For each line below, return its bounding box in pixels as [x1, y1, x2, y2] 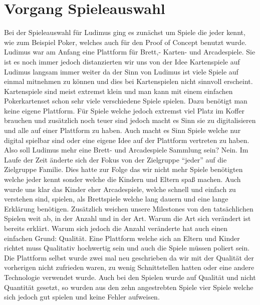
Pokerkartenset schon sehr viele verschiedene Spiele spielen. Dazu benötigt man [4, 95, 247, 106]
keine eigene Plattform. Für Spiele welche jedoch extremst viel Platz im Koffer [4, 105, 244, 115]
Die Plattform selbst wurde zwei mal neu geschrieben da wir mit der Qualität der [4, 252, 254, 262]
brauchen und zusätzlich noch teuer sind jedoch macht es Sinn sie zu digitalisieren [4, 115, 256, 125]
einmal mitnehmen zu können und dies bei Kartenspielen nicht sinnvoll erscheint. [4, 76, 253, 86]
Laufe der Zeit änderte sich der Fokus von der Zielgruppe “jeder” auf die [4, 154, 227, 164]
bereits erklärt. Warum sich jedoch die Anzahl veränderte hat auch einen [4, 223, 228, 233]
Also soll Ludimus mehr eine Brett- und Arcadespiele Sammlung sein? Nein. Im [4, 144, 248, 155]
